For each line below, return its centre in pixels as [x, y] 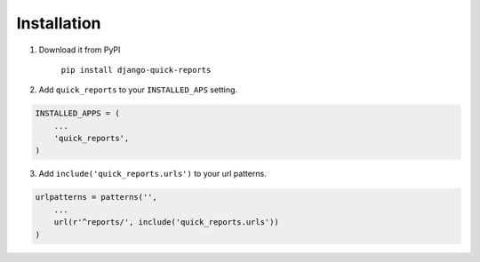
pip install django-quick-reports [136, 70]
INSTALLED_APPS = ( [77, 114]
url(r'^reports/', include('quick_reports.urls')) [166, 222]
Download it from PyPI [80, 50]
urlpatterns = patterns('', [96, 197]
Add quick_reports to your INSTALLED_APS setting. [138, 90]
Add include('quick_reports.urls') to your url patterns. [152, 174]
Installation [59, 23]
